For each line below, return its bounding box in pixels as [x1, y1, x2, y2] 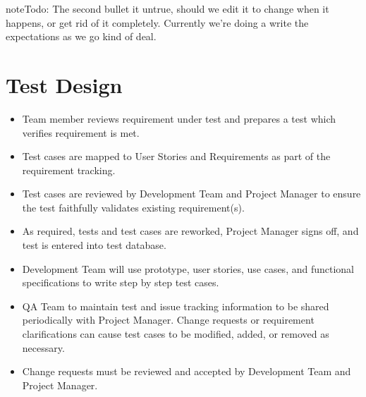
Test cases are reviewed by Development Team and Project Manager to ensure [22, 186, 361, 201]
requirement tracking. [22, 162, 116, 177]
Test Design [6, 70, 123, 99]
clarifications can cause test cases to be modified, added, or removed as [22, 326, 329, 341]
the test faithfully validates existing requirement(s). [22, 200, 245, 214]
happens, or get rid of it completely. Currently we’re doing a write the [6, 15, 309, 30]
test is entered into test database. [22, 238, 166, 252]
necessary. [22, 340, 65, 355]
